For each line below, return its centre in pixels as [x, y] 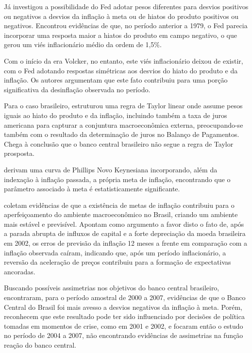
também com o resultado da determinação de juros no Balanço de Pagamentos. [122, 134]
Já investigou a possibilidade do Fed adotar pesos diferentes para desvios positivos [126, 6]
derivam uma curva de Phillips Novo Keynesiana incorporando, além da [111, 169]
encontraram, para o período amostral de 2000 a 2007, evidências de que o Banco [125, 297]
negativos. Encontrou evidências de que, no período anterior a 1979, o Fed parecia [126, 25]
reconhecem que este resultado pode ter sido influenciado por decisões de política [124, 316]
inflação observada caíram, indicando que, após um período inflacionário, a [115, 252]
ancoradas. [20, 271]
